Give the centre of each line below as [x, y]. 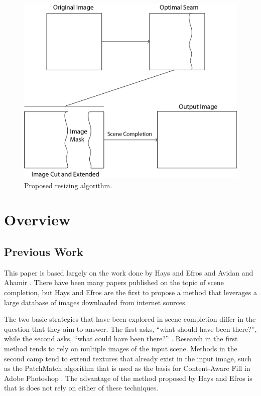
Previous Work [44, 251]
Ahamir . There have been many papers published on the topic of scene [114, 282]
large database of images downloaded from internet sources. [96, 302]
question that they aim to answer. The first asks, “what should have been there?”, [130, 328]
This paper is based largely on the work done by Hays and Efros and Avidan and [129, 272]
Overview [37, 220]
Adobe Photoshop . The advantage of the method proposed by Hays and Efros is [128, 378]
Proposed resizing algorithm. [68, 185]
